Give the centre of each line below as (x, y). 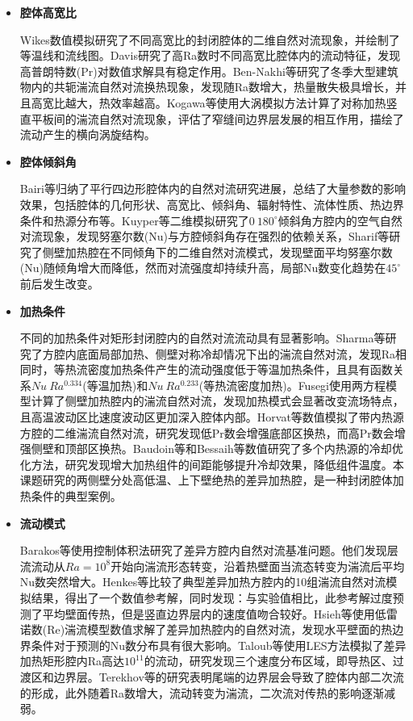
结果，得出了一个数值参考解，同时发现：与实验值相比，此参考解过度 (212, 597)
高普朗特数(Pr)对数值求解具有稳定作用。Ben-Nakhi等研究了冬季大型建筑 (209, 71)
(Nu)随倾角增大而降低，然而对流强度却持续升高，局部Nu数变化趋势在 (203, 268)
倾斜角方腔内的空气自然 (340, 220)
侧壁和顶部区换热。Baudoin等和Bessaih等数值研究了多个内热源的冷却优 (217, 449)
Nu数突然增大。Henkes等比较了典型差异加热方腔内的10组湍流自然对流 (203, 582)
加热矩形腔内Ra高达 (72, 661)
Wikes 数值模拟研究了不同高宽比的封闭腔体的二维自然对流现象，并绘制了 (210, 39)
